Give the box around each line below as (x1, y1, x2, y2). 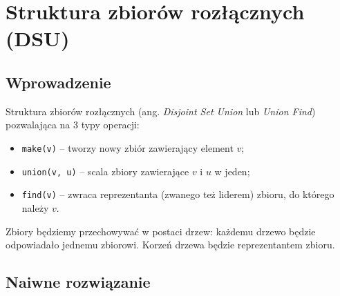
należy (21, 200, 49, 215)
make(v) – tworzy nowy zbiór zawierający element (21, 140, 234, 155)
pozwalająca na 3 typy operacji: (6, 117, 140, 132)
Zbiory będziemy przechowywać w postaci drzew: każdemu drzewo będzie (6, 224, 316, 238)
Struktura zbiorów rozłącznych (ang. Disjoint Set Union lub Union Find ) (6, 103, 316, 118)
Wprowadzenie (6, 71, 111, 92)
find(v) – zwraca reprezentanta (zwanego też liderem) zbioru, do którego (21, 187, 334, 201)
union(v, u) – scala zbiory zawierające (21, 164, 189, 178)
